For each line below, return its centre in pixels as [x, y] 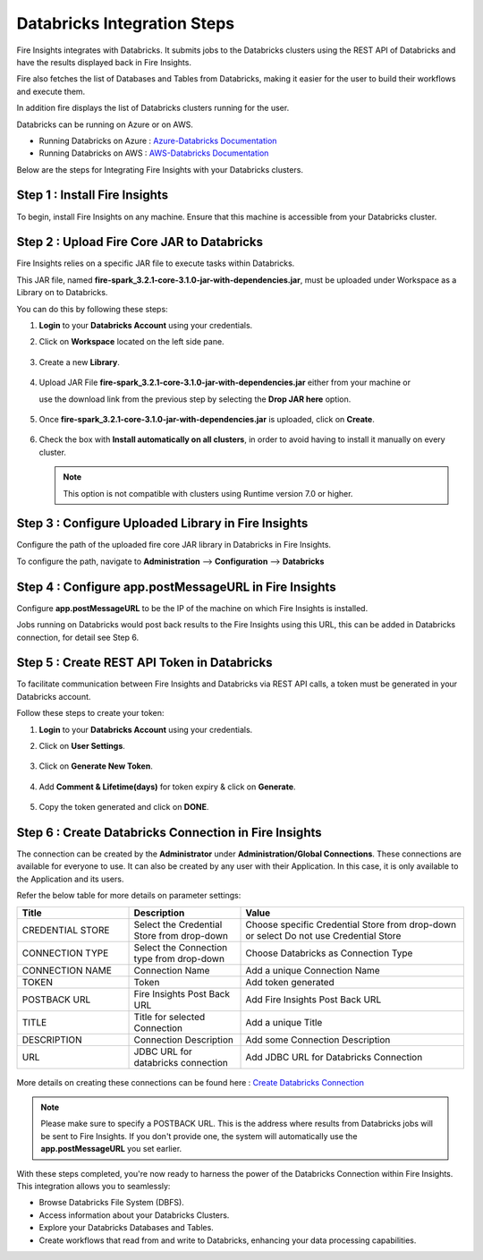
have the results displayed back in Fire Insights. [104, 62]
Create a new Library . [79, 362]
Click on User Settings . [82, 746]
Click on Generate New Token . [96, 766]
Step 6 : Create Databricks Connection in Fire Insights [169, 833]
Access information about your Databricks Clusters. [134, 1215]
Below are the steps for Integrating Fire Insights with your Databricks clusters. [160, 169]
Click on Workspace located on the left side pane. [131, 342]
